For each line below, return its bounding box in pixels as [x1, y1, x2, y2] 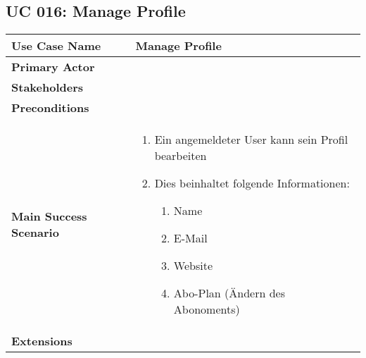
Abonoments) [173, 301, 240, 318]
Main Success [11, 208, 87, 225]
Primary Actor [11, 58, 95, 75]
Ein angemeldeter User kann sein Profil [154, 131, 348, 148]
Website [173, 257, 213, 274]
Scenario [11, 224, 59, 241]
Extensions [11, 333, 72, 350]
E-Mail [173, 230, 208, 247]
